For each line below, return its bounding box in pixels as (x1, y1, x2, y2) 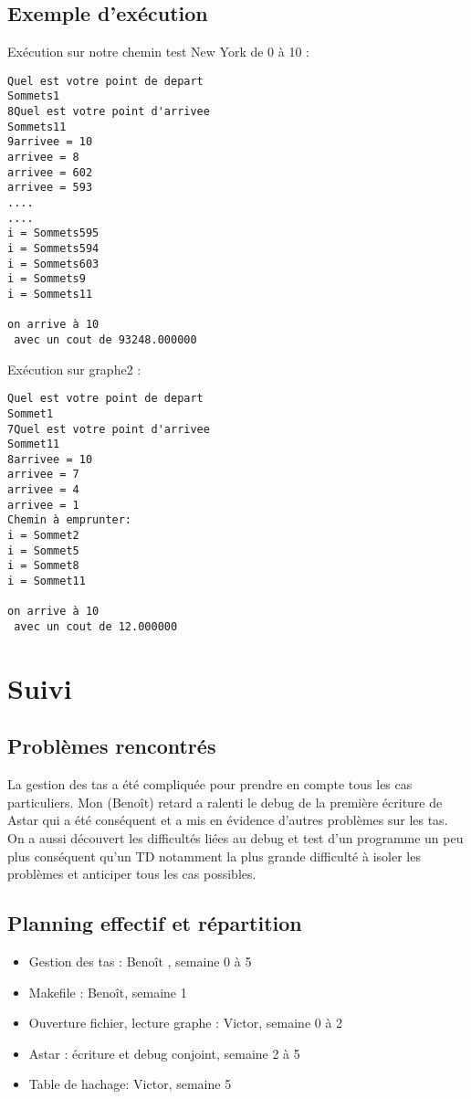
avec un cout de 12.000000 (14, 620, 178, 634)
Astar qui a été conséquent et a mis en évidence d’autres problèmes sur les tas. (7, 810, 448, 830)
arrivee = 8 (7, 151, 79, 164)
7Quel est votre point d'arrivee (7, 422, 210, 436)
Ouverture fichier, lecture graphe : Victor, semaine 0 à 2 (28, 1013, 343, 1032)
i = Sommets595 (7, 227, 99, 240)
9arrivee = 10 (7, 135, 93, 149)
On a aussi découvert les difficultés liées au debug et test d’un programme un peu (7, 829, 464, 848)
